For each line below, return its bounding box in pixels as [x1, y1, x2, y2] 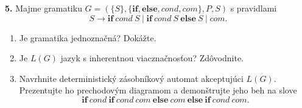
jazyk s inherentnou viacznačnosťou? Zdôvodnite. [60, 52, 244, 64]
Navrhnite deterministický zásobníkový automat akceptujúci [19, 72, 244, 84]
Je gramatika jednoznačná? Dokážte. [19, 31, 156, 44]
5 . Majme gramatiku [5, 2, 82, 14]
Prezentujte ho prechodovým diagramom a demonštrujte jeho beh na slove [19, 84, 297, 96]
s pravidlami [230, 2, 277, 14]
